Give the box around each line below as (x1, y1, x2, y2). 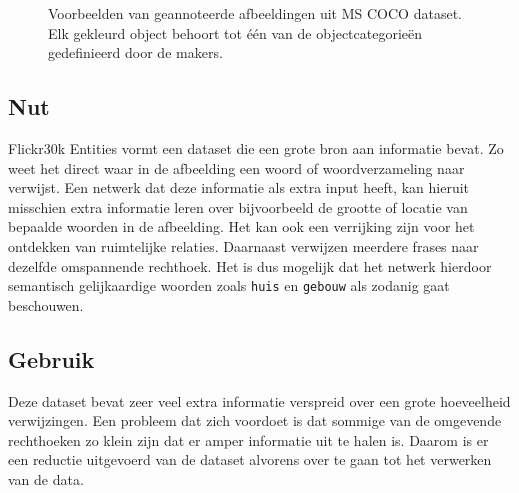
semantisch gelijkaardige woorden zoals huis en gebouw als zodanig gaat (8, 275, 450, 296)
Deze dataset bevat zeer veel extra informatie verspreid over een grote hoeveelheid (8, 390, 511, 411)
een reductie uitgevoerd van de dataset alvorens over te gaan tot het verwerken (8, 449, 492, 470)
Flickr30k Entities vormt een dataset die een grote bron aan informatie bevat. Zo (8, 137, 504, 158)
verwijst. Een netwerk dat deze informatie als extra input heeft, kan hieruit (8, 177, 470, 198)
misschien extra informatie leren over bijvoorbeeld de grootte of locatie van (8, 196, 468, 217)
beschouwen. (8, 294, 84, 315)
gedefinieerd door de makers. (48, 42, 223, 63)
